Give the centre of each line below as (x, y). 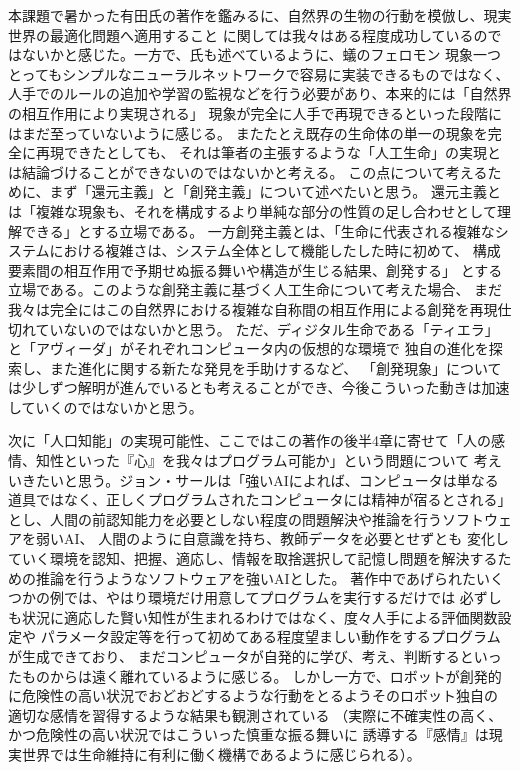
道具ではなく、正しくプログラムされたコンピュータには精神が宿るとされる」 (260, 499)
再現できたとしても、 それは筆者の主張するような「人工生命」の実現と (268, 152)
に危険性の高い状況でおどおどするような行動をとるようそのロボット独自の (253, 695)
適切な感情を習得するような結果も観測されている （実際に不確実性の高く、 (255, 714)
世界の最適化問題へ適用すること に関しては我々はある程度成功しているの (248, 34)
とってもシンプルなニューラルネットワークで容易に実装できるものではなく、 (259, 73)
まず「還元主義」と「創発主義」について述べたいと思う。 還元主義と (275, 191)
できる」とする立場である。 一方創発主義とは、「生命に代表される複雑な (258, 230)
